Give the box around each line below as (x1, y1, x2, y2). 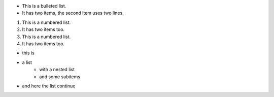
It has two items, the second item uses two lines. (22, 10, 124, 16)
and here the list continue (22, 83, 76, 89)
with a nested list (39, 67, 75, 73)
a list (22, 59, 32, 66)
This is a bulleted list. (22, 3, 66, 9)
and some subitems (39, 74, 81, 80)
